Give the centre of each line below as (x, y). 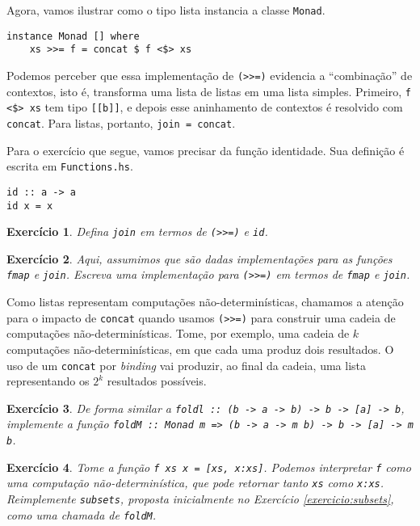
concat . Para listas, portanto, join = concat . (121, 122)
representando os (48, 381)
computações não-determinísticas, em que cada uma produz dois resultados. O (200, 349)
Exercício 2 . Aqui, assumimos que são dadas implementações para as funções (199, 258)
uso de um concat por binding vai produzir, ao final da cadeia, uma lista (187, 365)
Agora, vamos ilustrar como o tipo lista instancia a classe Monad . (166, 10)
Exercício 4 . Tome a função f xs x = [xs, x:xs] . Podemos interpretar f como (209, 467)
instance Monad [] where (73, 36)
